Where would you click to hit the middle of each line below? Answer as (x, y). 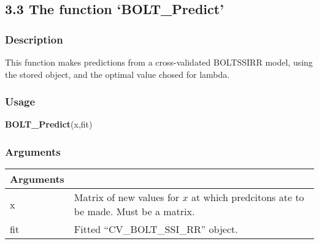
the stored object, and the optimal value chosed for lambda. (117, 74)
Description (34, 39)
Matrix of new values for (127, 197)
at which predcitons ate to (248, 197)
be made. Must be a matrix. (134, 212)
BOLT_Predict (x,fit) (49, 124)
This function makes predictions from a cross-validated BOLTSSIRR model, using (159, 62)
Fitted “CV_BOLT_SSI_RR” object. (156, 229)
